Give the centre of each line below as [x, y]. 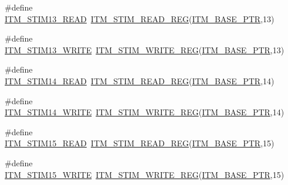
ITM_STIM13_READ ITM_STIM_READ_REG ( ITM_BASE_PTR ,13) [140, 18]
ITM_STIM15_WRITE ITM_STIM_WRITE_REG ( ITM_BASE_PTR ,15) [145, 174]
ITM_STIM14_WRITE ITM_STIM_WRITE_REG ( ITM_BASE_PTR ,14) [145, 112]
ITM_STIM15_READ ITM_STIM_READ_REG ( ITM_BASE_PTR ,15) [140, 143]
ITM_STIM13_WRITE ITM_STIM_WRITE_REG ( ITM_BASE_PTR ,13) [145, 49]
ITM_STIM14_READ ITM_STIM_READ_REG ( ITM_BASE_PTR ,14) [140, 80]
